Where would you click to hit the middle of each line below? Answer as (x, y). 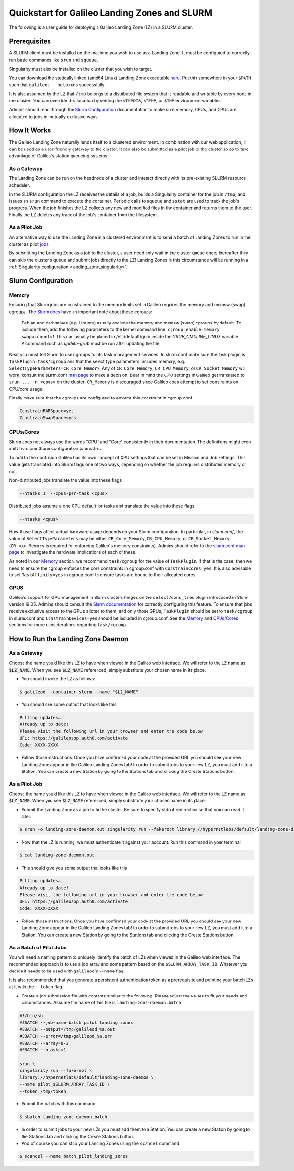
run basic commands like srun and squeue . (53, 60)
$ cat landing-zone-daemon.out (57, 855)
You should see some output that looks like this (69, 704)
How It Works (30, 131)
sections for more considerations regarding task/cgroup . (68, 624)
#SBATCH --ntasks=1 (43, 1050)
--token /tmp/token (43, 1091)
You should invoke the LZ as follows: (58, 678)
